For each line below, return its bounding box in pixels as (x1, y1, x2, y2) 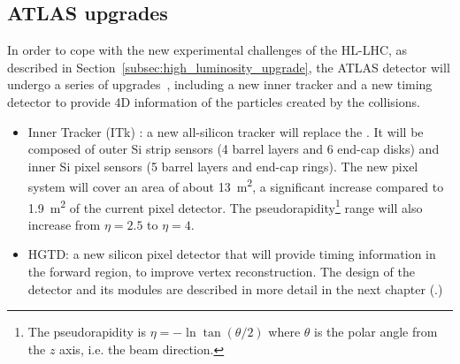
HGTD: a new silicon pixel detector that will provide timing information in (27, 245, 436, 263)
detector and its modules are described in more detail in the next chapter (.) (27, 279, 443, 298)
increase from (27, 215, 101, 233)
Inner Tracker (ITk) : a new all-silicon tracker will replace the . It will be (27, 122, 424, 140)
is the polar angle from (314, 322, 438, 341)
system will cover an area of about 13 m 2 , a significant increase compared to (27, 175, 444, 196)
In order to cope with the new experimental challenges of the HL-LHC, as (7, 41, 408, 59)
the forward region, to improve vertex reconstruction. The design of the (27, 262, 415, 281)
